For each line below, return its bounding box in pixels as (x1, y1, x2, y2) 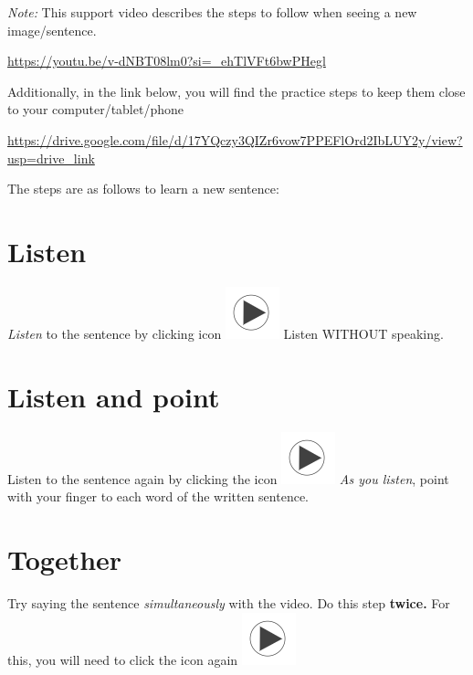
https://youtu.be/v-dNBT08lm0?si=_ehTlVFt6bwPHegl (7, 51, 326, 70)
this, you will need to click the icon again (7, 649, 238, 669)
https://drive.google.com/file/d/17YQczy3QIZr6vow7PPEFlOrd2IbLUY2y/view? (7, 130, 463, 149)
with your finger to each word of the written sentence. (7, 487, 309, 506)
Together (7, 540, 122, 577)
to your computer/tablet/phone (7, 100, 184, 119)
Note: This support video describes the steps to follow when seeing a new (7, 3, 417, 21)
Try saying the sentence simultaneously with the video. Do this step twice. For (7, 593, 450, 612)
